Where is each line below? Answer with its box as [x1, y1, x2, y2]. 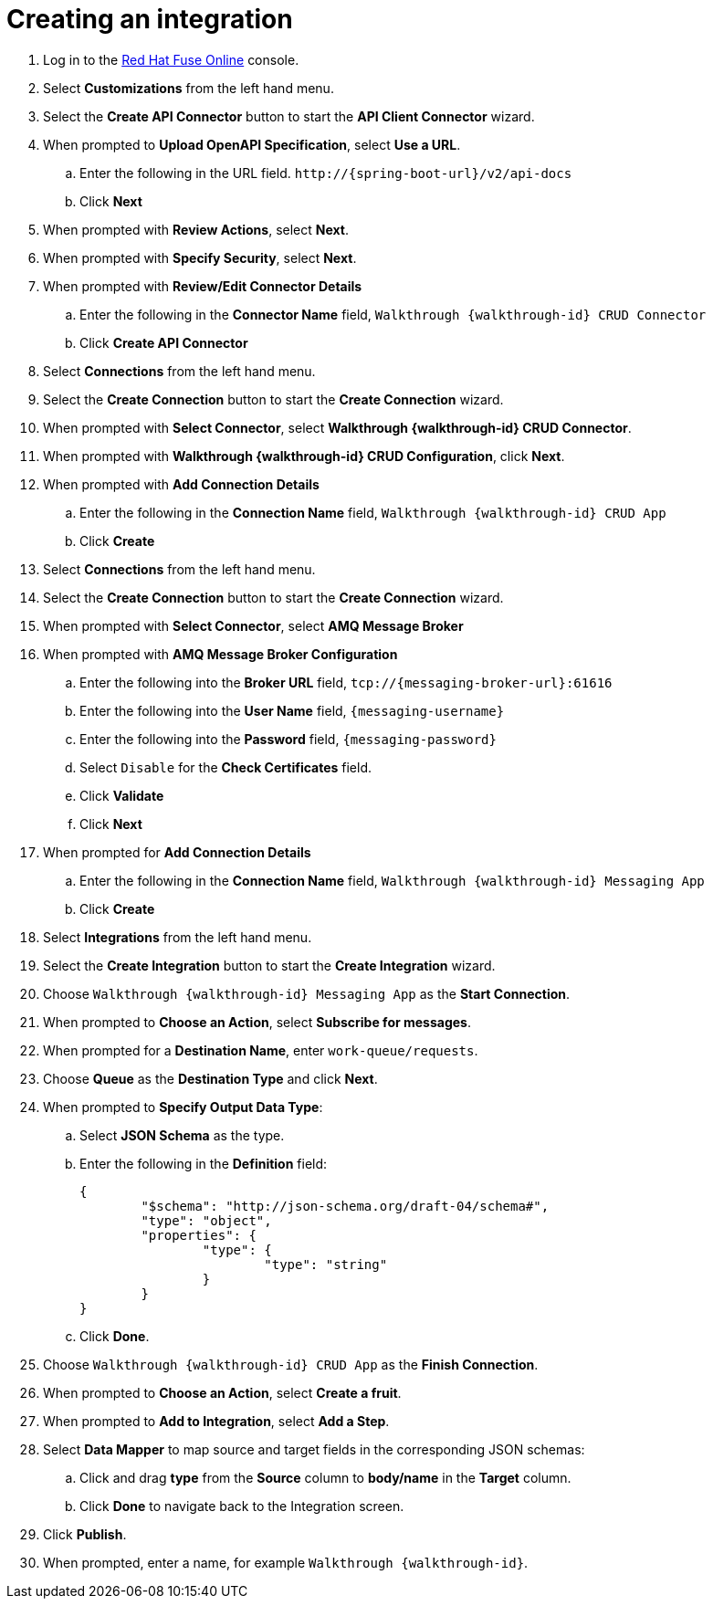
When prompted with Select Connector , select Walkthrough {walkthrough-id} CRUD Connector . [43, 419, 632, 436]
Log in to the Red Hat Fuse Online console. [43, 51, 299, 68]
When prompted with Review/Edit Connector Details [43, 278, 362, 294]
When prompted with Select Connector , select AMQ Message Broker [43, 617, 464, 634]
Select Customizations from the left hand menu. [43, 79, 334, 96]
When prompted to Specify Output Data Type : [43, 1098, 323, 1115]
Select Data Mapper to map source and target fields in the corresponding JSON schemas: [43, 1441, 585, 1457]
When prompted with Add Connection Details [43, 476, 320, 492]
